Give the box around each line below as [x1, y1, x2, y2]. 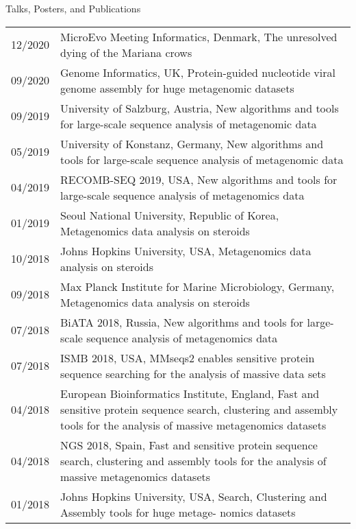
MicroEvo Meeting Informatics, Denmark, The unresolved [60, 28, 338, 45]
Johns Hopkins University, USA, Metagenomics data [60, 242, 311, 259]
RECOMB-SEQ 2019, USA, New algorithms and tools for [60, 171, 338, 187]
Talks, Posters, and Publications [5, 1, 141, 15]
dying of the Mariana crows [60, 44, 192, 60]
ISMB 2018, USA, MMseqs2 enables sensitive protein [60, 349, 315, 366]
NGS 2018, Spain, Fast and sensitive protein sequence [60, 436, 318, 453]
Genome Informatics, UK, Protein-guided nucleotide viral [60, 64, 335, 80]
